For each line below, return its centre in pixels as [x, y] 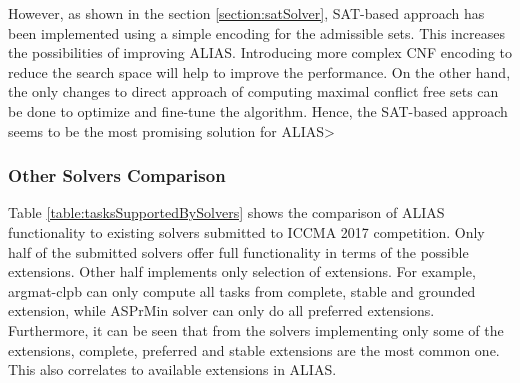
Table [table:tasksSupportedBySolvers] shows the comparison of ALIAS [226, 212]
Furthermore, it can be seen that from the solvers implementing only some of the [256, 329]
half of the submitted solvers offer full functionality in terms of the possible [238, 251]
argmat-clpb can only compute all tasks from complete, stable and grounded [242, 290]
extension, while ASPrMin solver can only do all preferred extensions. [221, 310]
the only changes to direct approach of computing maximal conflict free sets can [253, 91]
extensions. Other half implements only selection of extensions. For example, [242, 271]
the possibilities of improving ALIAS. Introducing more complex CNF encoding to [260, 52]
